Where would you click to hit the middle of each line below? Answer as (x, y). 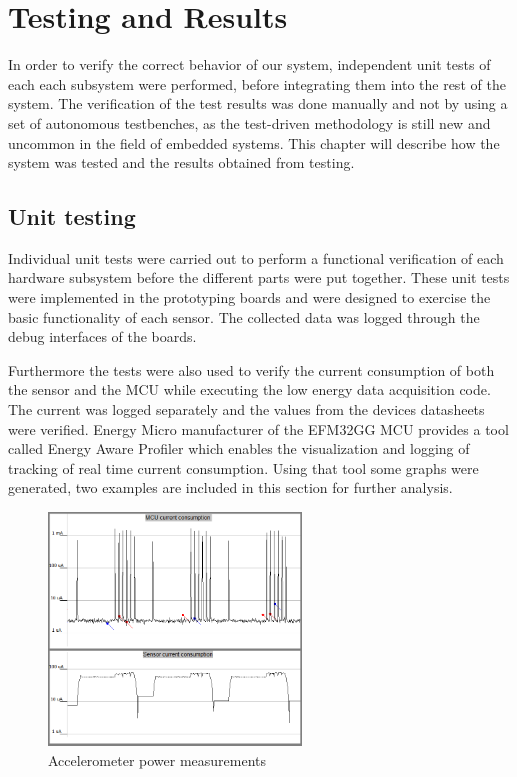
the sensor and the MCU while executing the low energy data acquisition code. (249, 389)
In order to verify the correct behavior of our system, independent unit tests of (249, 64)
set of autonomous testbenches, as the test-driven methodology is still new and (249, 122)
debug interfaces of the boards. (102, 336)
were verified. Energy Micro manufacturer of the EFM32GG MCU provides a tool (258, 428)
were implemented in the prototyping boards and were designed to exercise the (249, 297)
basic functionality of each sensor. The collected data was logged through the (244, 316)
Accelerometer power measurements (157, 760)
